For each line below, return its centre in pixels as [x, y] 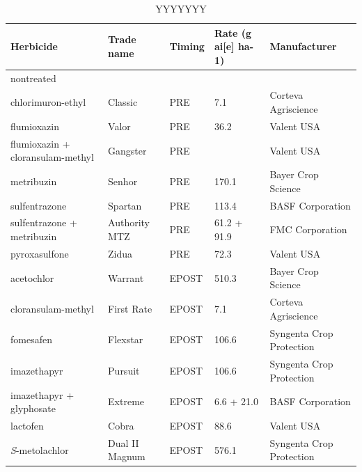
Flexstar [126, 339]
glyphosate [33, 408]
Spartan [125, 205]
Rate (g [233, 32]
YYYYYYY [181, 8]
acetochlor [32, 277]
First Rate [130, 308]
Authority [129, 222]
